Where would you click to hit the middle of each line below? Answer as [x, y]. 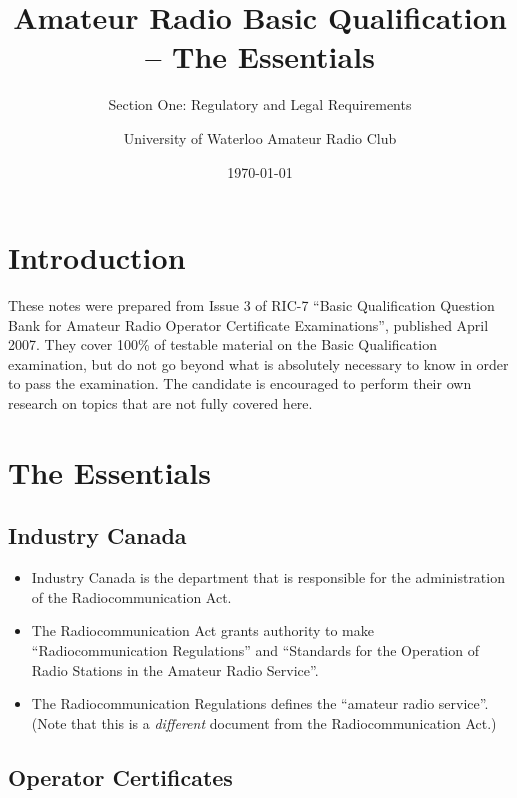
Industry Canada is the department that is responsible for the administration [268, 577]
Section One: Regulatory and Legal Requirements [260, 104]
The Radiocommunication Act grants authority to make [202, 630]
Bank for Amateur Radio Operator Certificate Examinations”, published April [248, 324]
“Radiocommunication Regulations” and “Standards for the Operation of [255, 649]
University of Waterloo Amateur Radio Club [260, 137]
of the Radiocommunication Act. [131, 596]
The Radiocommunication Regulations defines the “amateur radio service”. [260, 703]
